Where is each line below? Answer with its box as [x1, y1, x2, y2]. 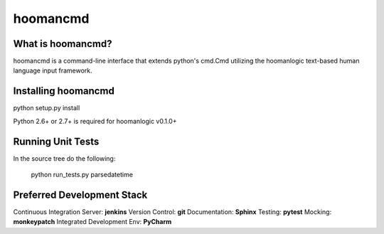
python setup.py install [13, 104, 80, 112]
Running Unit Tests [13, 135, 100, 147]
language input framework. [13, 66, 92, 75]
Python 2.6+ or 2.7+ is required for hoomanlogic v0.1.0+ [13, 117, 177, 125]
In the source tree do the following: [13, 154, 116, 163]
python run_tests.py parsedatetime [31, 171, 133, 179]
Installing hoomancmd [13, 85, 115, 97]
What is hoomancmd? [13, 38, 112, 50]
